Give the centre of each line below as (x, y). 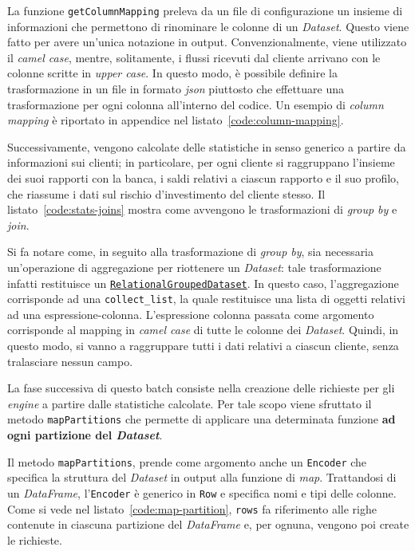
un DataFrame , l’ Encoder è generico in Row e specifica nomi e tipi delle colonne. (202, 492)
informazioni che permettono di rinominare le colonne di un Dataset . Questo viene (208, 26)
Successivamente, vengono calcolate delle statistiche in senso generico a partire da (207, 146)
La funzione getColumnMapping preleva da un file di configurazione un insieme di (205, 10)
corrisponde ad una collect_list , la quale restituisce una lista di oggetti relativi (207, 299)
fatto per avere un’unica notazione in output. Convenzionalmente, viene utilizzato (207, 42)
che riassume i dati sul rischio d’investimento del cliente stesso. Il (166, 193)
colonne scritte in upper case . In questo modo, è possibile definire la (172, 73)
